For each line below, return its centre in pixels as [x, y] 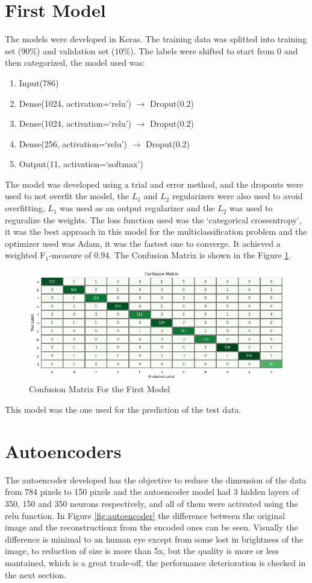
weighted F [25, 255]
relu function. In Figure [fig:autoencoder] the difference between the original [145, 515]
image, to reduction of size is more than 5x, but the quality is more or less [142, 551]
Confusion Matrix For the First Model [100, 389]
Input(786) [39, 82]
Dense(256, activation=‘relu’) [73, 143]
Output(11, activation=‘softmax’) [81, 164]
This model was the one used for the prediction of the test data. [123, 409]
